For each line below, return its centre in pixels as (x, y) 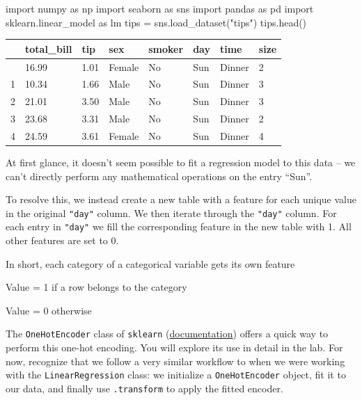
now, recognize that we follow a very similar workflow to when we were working (175, 361)
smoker (166, 48)
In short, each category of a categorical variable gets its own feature (150, 263)
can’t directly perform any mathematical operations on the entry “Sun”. (159, 176)
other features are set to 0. (62, 240)
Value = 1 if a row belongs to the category (96, 287)
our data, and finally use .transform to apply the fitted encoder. (144, 388)
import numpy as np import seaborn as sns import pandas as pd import (160, 8)
